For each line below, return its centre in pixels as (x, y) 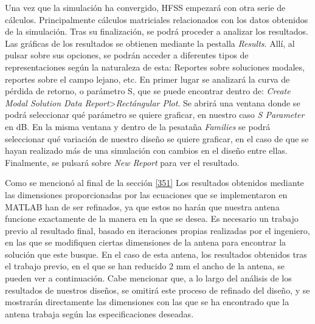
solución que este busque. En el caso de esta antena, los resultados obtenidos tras (156, 254)
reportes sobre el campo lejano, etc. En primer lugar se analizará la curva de (147, 79)
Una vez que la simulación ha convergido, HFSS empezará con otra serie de (145, 7)
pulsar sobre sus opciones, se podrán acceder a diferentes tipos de (127, 55)
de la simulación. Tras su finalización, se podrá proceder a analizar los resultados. (157, 31)
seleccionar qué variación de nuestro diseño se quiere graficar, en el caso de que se (157, 138)
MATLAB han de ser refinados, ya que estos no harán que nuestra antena (142, 206)
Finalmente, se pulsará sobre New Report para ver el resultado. (122, 162)
